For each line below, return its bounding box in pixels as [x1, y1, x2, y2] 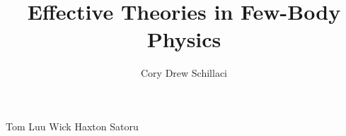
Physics [146, 25, 221, 54]
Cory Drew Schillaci [141, 66, 227, 80]
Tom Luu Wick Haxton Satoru [6, 118, 139, 133]
